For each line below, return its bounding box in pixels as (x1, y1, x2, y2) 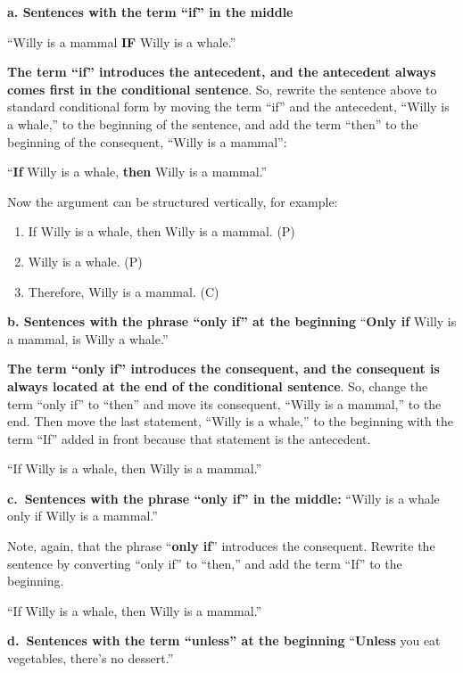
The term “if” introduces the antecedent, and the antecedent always (7, 62, 436, 81)
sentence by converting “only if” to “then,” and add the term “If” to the (7, 554, 402, 572)
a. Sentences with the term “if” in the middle (7, 3, 294, 21)
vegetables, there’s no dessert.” (7, 649, 174, 668)
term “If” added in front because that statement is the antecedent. (7, 429, 371, 447)
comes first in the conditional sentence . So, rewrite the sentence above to (7, 79, 437, 98)
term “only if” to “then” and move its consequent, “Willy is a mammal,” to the (7, 394, 442, 413)
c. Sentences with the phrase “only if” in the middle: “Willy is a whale (7, 488, 440, 507)
